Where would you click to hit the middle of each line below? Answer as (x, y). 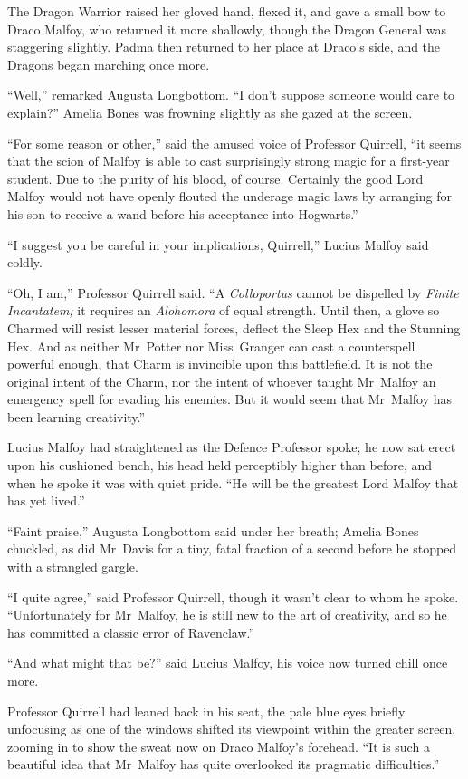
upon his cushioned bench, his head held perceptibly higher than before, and (220, 465)
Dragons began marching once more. (109, 64)
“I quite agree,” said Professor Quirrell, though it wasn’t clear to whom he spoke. (233, 596)
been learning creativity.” (76, 416)
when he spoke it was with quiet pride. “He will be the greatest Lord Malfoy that (233, 482)
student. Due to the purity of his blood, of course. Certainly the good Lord (215, 178)
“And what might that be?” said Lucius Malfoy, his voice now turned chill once (228, 663)
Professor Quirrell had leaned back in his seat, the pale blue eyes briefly (206, 711)
